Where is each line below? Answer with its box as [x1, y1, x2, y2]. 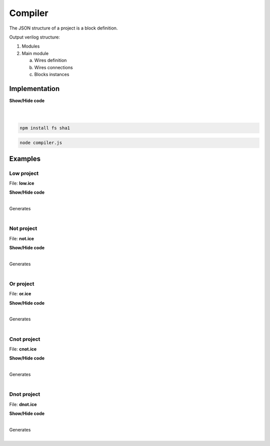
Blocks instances [34, 71, 69, 77]
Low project [9, 170, 39, 177]
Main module [21, 50, 49, 56]
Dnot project [9, 391, 40, 398]
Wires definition [34, 58, 67, 64]
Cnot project [9, 335, 40, 342]
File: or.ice [9, 291, 31, 297]
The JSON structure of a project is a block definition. [9, 25, 118, 31]
